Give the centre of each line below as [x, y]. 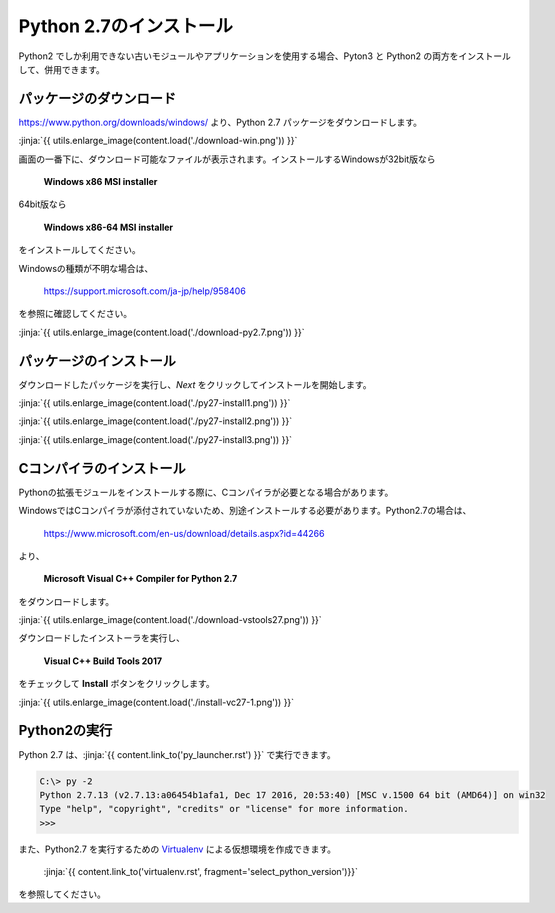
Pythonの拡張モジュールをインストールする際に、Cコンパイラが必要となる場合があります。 [206, 492]
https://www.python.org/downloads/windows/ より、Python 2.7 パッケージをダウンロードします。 [220, 122]
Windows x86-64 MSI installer [108, 227]
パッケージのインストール [97, 360]
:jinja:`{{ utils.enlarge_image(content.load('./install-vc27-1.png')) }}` [156, 702]
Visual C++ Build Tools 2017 [103, 661]
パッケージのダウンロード [97, 98]
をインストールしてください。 [79, 250]
